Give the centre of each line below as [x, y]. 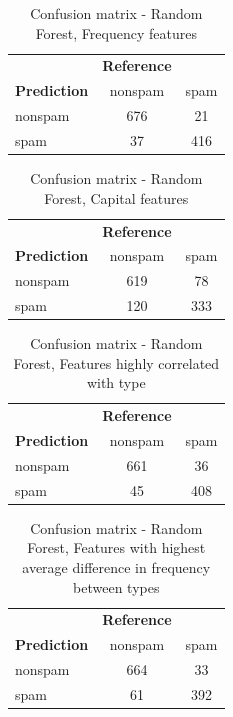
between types [116, 586]
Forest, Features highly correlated [116, 362]
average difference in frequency [116, 566]
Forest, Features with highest [116, 547]
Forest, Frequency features [116, 32]
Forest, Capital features [116, 197]
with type [116, 382]
